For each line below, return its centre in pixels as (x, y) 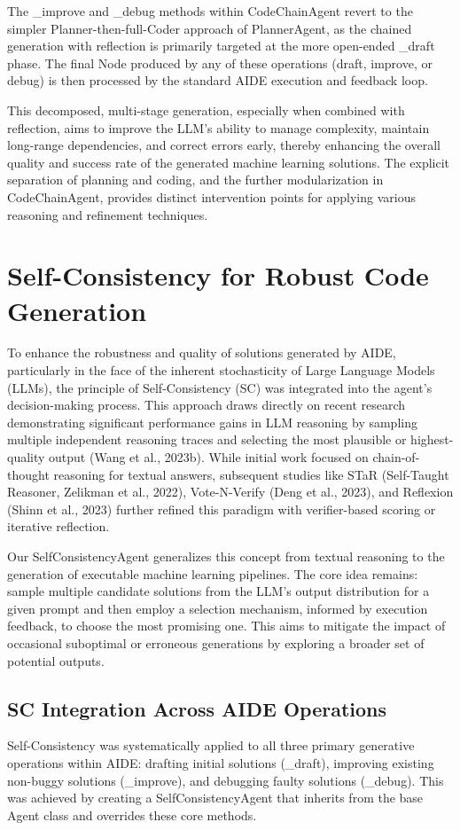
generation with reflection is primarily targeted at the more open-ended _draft (221, 46)
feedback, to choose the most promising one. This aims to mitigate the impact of (226, 626)
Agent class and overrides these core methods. (132, 814)
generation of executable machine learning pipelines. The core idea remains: (213, 573)
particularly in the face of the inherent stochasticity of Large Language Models (221, 370)
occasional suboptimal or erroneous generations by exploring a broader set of (216, 642)
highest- (432, 439)
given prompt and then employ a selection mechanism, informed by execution (218, 608)
